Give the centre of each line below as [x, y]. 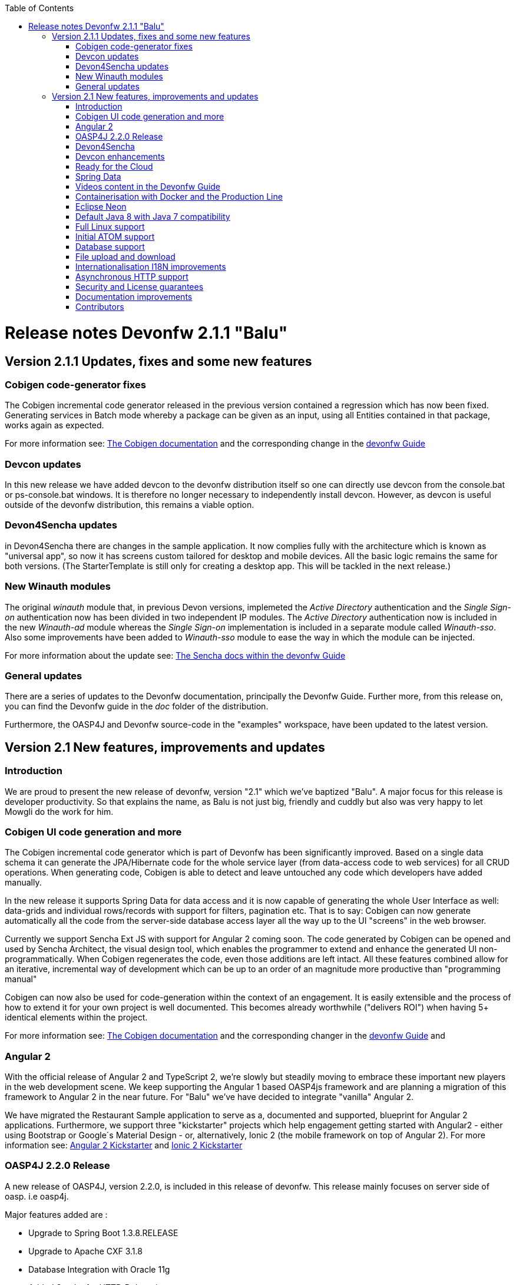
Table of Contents [39, 8]
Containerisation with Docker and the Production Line [179, 196]
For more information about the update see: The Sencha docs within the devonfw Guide [175, 655]
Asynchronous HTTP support [132, 277]
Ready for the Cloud [114, 166]
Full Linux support [110, 227]
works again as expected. [54, 425]
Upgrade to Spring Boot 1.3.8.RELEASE [103, 1233]
